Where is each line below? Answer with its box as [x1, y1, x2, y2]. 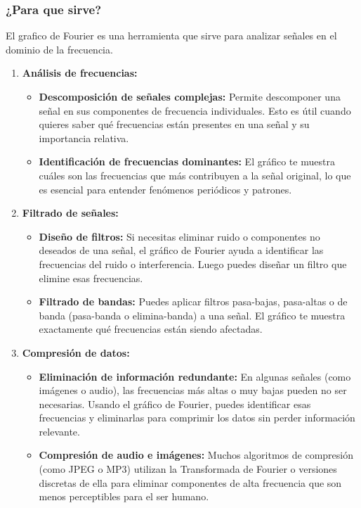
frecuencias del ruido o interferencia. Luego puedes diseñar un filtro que [39, 256, 347, 271]
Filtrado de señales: [22, 205, 119, 220]
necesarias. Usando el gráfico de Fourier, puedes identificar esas [39, 396, 311, 411]
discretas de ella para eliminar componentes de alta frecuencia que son [39, 475, 342, 490]
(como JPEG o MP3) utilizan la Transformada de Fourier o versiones [39, 462, 337, 476]
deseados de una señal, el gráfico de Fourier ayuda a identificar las [39, 243, 324, 258]
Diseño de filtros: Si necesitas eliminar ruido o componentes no [39, 229, 320, 243]
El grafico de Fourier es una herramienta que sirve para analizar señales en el [6, 28, 337, 43]
